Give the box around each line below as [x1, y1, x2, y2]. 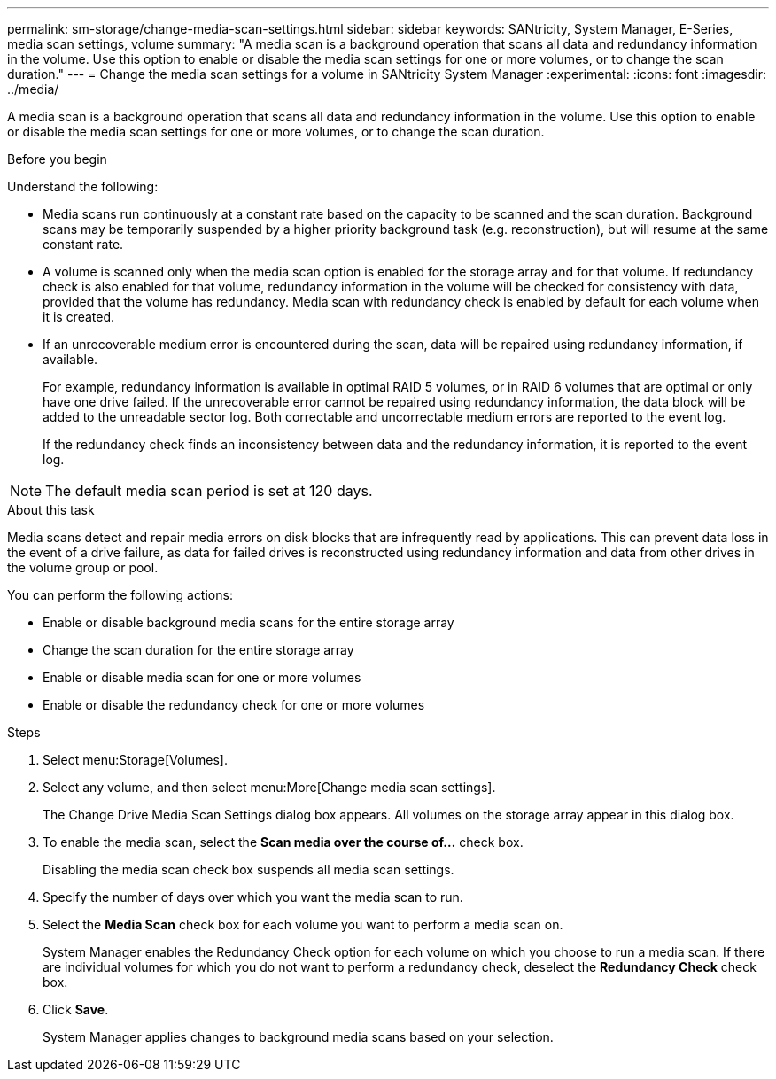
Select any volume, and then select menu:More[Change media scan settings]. [43, 780, 496, 795]
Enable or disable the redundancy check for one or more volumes [43, 697, 425, 712]
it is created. [43, 309, 115, 324]
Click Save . [43, 1002, 109, 1017]
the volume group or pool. [7, 560, 159, 575]
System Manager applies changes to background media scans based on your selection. [43, 1029, 554, 1044]
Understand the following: [7, 179, 159, 194]
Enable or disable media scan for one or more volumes [43, 670, 361, 685]
